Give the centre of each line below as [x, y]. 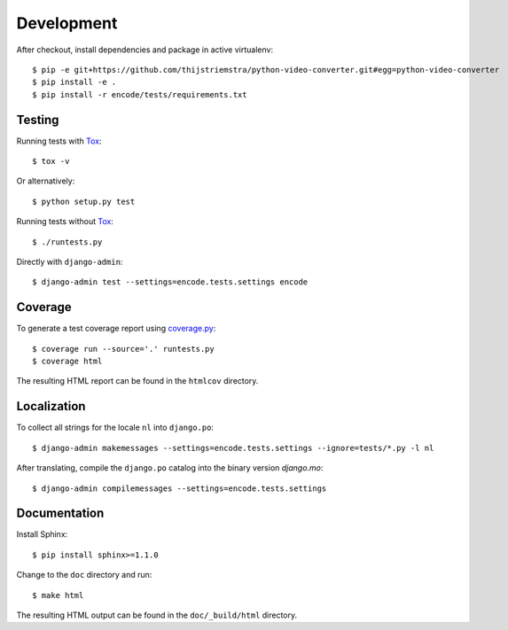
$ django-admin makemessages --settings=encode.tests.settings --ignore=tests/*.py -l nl [233, 448]
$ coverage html [67, 362]
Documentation [60, 513]
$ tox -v [51, 161]
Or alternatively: [46, 181]
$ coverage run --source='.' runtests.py [123, 349]
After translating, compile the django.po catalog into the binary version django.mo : [170, 468]
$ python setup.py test [84, 201]
